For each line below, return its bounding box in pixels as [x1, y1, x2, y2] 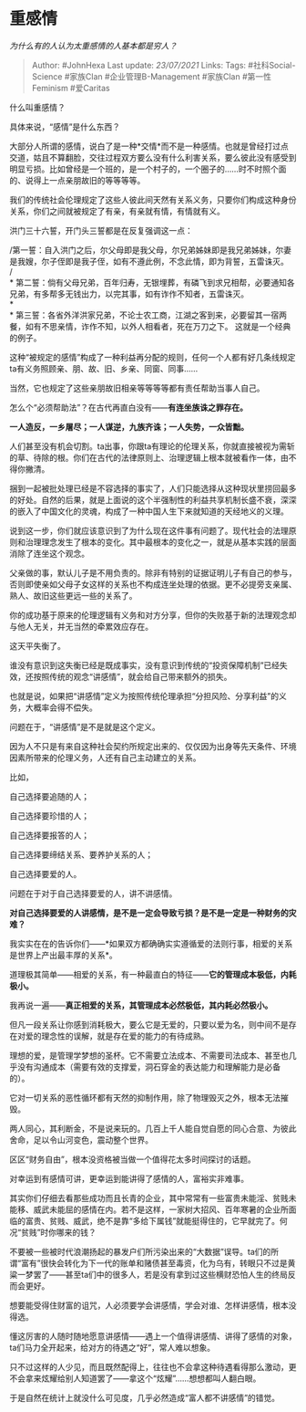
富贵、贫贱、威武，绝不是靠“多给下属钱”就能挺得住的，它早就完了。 [25, 1215, 280, 1226]
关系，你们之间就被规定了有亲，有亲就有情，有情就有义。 [9, 205, 225, 216]
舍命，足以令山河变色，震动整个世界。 [9, 1134, 153, 1145]
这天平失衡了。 [9, 640, 66, 651]
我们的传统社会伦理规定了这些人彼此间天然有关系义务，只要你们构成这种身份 [9, 193, 297, 205]
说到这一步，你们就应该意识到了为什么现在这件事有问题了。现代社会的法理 [9, 525, 289, 536]
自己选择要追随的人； [9, 790, 89, 801]
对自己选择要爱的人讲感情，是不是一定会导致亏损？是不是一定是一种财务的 [9, 907, 289, 918]
